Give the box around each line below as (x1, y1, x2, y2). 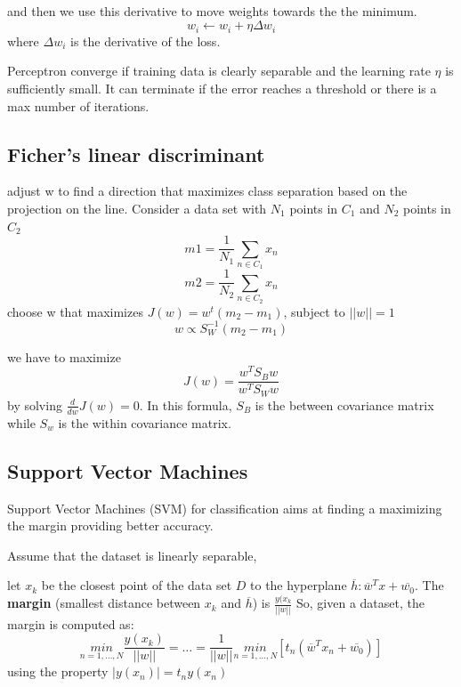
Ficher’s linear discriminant (7, 140, 265, 167)
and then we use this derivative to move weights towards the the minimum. (7, 2, 417, 20)
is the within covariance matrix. (58, 413, 231, 432)
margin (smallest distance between (7, 594, 201, 612)
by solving (7, 395, 62, 414)
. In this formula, (139, 395, 232, 414)
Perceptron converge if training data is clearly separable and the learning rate (7, 61, 431, 80)
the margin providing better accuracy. (7, 516, 214, 535)
